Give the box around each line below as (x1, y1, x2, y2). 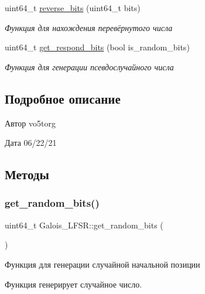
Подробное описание (5, 89, 121, 107)
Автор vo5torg (5, 117, 56, 129)
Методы (5, 165, 49, 183)
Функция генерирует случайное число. (5, 278, 142, 290)
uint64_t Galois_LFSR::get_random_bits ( (5, 218, 163, 231)
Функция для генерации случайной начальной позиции (5, 258, 200, 270)
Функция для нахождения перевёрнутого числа (5, 21, 173, 33)
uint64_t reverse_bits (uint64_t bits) (5, 2, 141, 13)
